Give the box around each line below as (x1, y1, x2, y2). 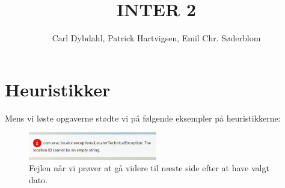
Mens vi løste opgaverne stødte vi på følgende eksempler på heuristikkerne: (5, 111, 281, 124)
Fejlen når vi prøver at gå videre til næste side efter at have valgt (29, 162, 269, 174)
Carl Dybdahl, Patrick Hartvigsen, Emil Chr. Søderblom (52, 32, 261, 44)
